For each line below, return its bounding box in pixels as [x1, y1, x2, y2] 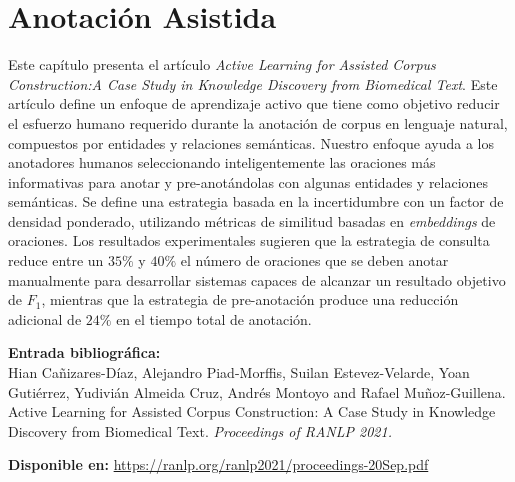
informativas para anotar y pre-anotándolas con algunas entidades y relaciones [8, 171, 489, 192]
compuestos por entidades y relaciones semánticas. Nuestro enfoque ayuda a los [8, 132, 495, 153]
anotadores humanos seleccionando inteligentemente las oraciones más [8, 152, 436, 173]
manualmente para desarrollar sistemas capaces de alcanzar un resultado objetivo [8, 269, 506, 290]
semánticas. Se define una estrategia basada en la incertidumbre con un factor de [8, 191, 504, 212]
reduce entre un [8, 250, 104, 271]
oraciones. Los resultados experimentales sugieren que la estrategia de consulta [8, 230, 490, 251]
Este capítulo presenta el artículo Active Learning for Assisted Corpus [8, 54, 436, 75]
